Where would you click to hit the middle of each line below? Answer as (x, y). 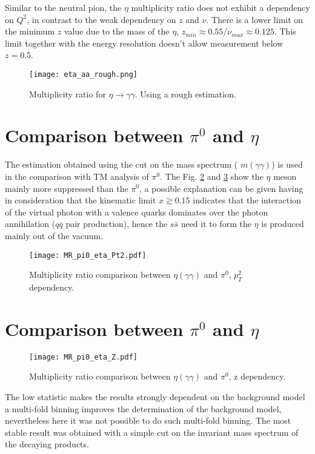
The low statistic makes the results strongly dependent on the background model (155, 396)
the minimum (30, 31)
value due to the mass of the (117, 31)
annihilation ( (30, 224)
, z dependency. (257, 376)
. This (285, 31)
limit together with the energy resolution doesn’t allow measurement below (144, 43)
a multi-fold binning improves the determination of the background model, (143, 408)
